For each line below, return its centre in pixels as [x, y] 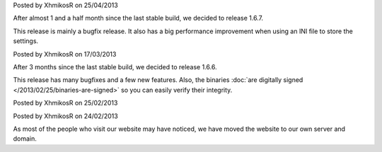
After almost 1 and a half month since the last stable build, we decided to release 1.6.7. [138, 18]
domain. [25, 139]
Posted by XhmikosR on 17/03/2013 [65, 54]
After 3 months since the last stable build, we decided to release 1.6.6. [115, 66]
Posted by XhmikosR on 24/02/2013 [65, 116]
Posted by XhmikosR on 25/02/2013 [65, 103]
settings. [26, 41]
